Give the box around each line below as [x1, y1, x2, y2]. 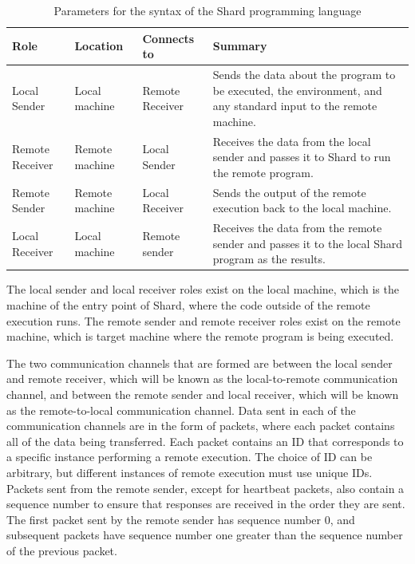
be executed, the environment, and [212, 81, 382, 98]
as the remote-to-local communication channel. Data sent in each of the [6, 401, 356, 418]
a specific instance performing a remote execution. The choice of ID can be [6, 448, 373, 465]
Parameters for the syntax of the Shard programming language [53, 2, 362, 18]
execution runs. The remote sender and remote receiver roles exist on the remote [6, 312, 401, 329]
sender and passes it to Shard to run [212, 148, 391, 165]
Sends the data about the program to [212, 66, 396, 83]
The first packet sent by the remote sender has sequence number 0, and [6, 511, 355, 527]
